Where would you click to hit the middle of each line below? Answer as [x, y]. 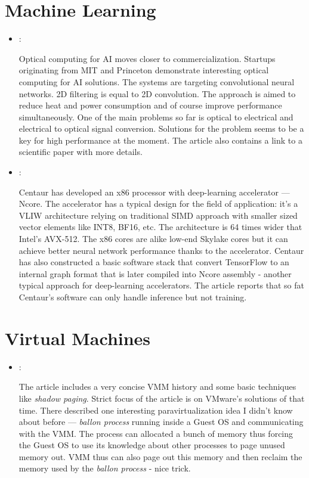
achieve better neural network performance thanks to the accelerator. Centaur [161, 250]
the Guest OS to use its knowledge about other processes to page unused [152, 445]
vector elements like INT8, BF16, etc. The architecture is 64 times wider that [160, 227]
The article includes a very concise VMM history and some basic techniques [157, 387]
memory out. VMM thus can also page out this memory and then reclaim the [160, 456]
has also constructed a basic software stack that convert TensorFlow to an [154, 262]
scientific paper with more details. [81, 152]
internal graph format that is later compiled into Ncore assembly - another [155, 273]
